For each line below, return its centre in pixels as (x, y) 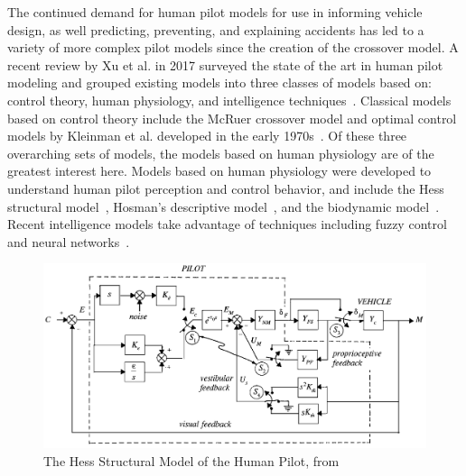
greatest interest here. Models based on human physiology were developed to (219, 171)
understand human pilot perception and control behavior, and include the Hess (226, 188)
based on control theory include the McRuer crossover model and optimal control (232, 118)
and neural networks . (69, 241)
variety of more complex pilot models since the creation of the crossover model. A (233, 47)
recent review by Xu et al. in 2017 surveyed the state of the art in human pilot (225, 64)
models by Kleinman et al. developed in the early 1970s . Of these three (207, 136)
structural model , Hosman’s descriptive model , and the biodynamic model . (224, 206)
